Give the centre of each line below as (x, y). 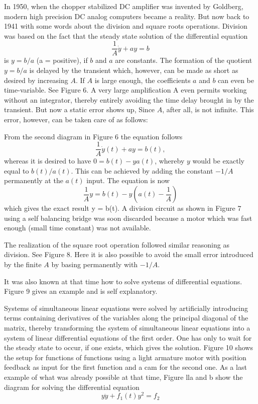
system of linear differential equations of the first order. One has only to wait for (128, 337)
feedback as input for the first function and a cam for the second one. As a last (125, 367)
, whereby (170, 161)
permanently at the (34, 180)
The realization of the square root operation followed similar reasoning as (117, 244)
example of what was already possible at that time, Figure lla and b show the (123, 377)
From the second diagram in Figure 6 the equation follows (93, 136)
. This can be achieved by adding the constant (142, 170)
